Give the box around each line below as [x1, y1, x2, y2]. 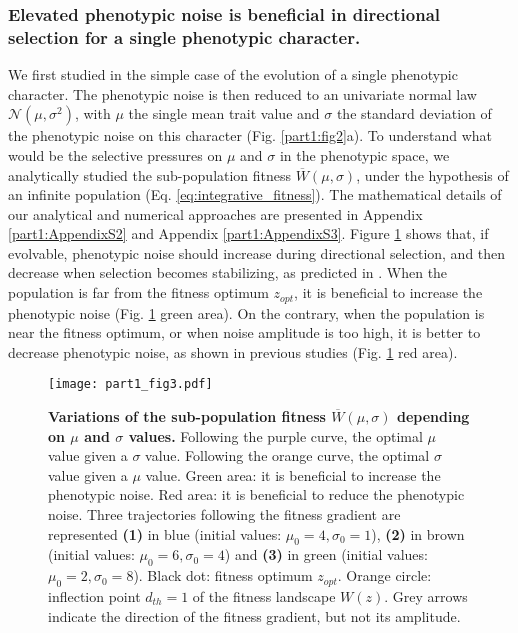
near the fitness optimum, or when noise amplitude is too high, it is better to [8, 322, 481, 343]
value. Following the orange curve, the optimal [145, 445, 430, 466]
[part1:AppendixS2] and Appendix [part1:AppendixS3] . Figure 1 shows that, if [8, 223, 489, 244]
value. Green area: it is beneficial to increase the [145, 464, 441, 485]
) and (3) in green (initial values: [224, 544, 428, 565]
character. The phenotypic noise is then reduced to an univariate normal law [8, 83, 477, 104]
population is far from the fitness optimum [8, 282, 269, 303]
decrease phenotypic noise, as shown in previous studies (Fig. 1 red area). [8, 341, 458, 362]
